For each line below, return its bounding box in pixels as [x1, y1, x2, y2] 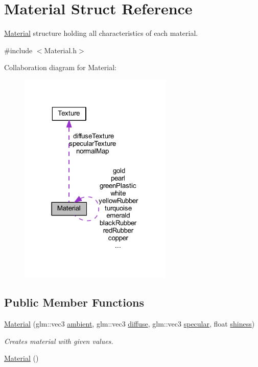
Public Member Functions [4, 294, 144, 310]
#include [4, 45, 33, 55]
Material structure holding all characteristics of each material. [4, 28, 198, 38]
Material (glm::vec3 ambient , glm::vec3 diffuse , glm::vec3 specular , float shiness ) [4, 318, 255, 329]
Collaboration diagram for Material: [4, 62, 116, 73]
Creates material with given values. [4, 335, 113, 346]
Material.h [44, 45, 77, 55]
